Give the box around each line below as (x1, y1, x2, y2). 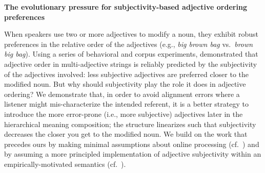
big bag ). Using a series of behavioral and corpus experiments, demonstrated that (4, 48, 258, 59)
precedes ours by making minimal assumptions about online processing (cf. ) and (4, 138, 259, 149)
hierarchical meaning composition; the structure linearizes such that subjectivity (4, 118, 256, 129)
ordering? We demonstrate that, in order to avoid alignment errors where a (4, 88, 240, 99)
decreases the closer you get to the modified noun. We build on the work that (4, 129, 248, 139)
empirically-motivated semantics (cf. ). (4, 158, 126, 169)
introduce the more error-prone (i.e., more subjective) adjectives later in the (4, 108, 243, 119)
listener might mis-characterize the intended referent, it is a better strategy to (4, 98, 249, 109)
